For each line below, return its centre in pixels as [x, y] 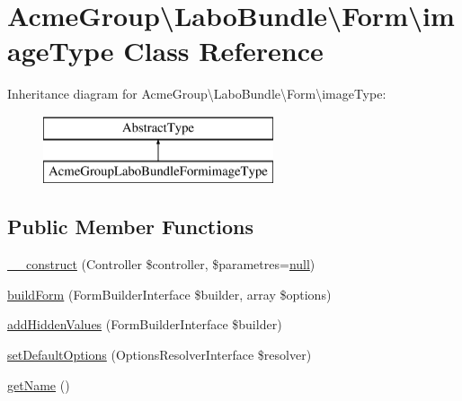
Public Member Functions [130, 227]
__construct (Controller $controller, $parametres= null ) [161, 264]
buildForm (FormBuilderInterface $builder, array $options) [169, 294]
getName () [39, 384]
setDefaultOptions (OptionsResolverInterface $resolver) [160, 355]
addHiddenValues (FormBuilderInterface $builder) [145, 324]
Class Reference [223, 51]
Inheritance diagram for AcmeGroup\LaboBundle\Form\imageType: [197, 94]
